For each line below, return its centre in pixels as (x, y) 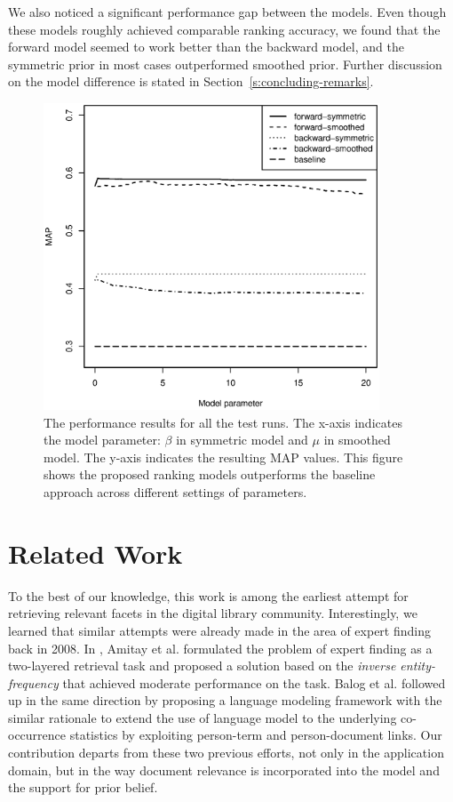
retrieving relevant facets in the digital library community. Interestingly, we (213, 613)
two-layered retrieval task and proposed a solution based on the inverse (202, 666)
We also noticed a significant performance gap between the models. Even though (227, 12)
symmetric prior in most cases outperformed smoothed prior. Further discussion (225, 64)
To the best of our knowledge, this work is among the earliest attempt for (208, 595)
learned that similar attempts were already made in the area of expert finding (219, 630)
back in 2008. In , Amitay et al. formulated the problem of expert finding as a (220, 648)
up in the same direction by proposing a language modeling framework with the (225, 700)
